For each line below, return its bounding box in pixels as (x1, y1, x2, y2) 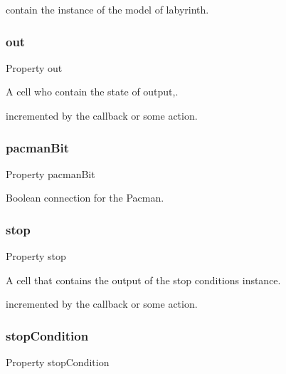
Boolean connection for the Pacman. (6, 190, 164, 205)
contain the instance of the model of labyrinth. (6, 2, 209, 16)
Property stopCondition (6, 355, 110, 370)
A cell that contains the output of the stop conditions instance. (6, 272, 281, 287)
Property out (6, 60, 63, 75)
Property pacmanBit (6, 166, 95, 181)
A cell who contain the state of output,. (6, 84, 179, 99)
